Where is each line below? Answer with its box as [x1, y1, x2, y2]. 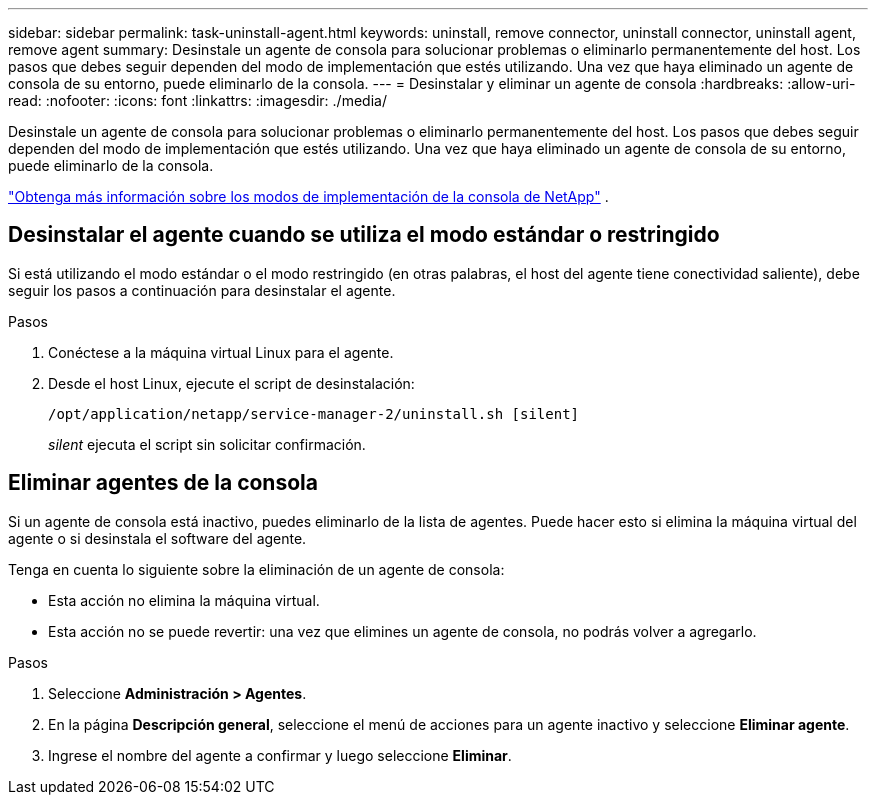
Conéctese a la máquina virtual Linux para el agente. [48, 343, 394, 361]
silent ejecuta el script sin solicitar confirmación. [48, 435, 366, 453]
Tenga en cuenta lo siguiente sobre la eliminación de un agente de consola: [8, 560, 505, 578]
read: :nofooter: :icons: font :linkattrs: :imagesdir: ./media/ [8, 92, 387, 109]
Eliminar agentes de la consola [8, 470, 318, 496]
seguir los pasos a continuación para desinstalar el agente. [8, 281, 396, 299]
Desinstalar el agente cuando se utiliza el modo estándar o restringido [8, 222, 720, 248]
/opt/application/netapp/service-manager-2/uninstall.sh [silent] [48, 405, 580, 422]
